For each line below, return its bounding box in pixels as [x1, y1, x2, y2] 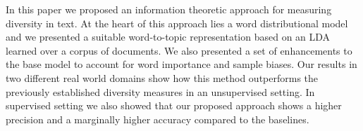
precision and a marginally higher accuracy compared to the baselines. [6, 111, 309, 126]
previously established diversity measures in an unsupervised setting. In [6, 84, 315, 99]
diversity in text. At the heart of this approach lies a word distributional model [6, 15, 348, 30]
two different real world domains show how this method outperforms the [6, 70, 319, 85]
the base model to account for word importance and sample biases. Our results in [6, 57, 357, 71]
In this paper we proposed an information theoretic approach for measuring [6, 2, 332, 16]
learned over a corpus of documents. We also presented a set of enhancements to [6, 43, 352, 57]
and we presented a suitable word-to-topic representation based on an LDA [6, 29, 331, 44]
